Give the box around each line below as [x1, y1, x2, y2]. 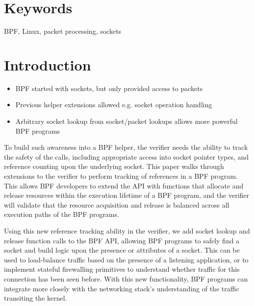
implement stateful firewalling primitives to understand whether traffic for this [4, 264, 240, 274]
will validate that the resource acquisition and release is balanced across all [4, 199, 229, 210]
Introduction [4, 54, 91, 74]
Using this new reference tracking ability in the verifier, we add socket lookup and [4, 225, 250, 235]
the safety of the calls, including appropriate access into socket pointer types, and [4, 151, 249, 162]
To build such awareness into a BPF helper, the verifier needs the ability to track [4, 142, 248, 152]
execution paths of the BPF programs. [4, 209, 119, 219]
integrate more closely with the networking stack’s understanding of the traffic [4, 283, 239, 293]
